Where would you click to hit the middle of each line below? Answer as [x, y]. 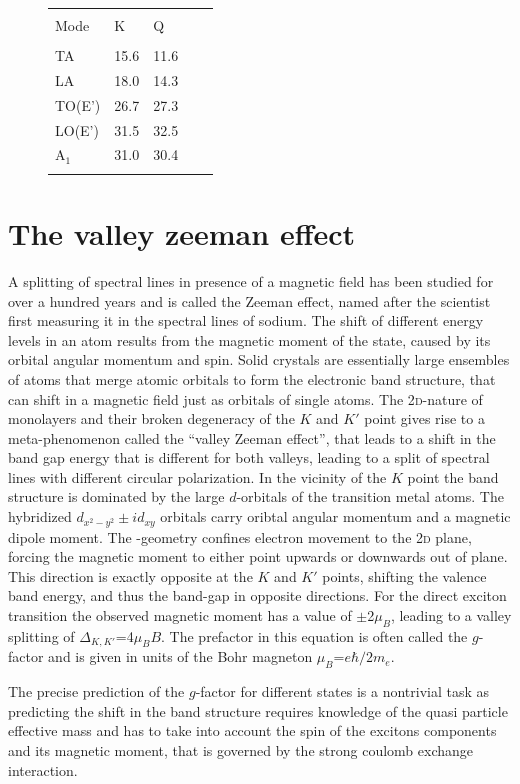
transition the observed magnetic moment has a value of [180, 614]
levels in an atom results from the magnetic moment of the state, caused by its [249, 339]
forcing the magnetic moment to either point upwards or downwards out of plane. [258, 556]
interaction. [43, 769]
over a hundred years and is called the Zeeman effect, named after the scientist [249, 300]
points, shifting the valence [404, 575]
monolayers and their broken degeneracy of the [151, 418]
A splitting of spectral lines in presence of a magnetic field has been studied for [251, 280]
